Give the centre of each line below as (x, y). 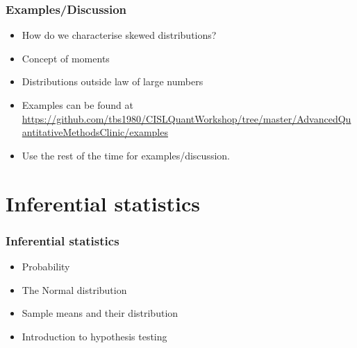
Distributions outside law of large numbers (113, 81)
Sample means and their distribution (100, 313)
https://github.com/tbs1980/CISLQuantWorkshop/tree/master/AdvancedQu (186, 118)
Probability (46, 266)
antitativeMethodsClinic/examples (95, 132)
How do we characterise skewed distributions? (119, 35)
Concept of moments (66, 58)
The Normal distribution (74, 289)
